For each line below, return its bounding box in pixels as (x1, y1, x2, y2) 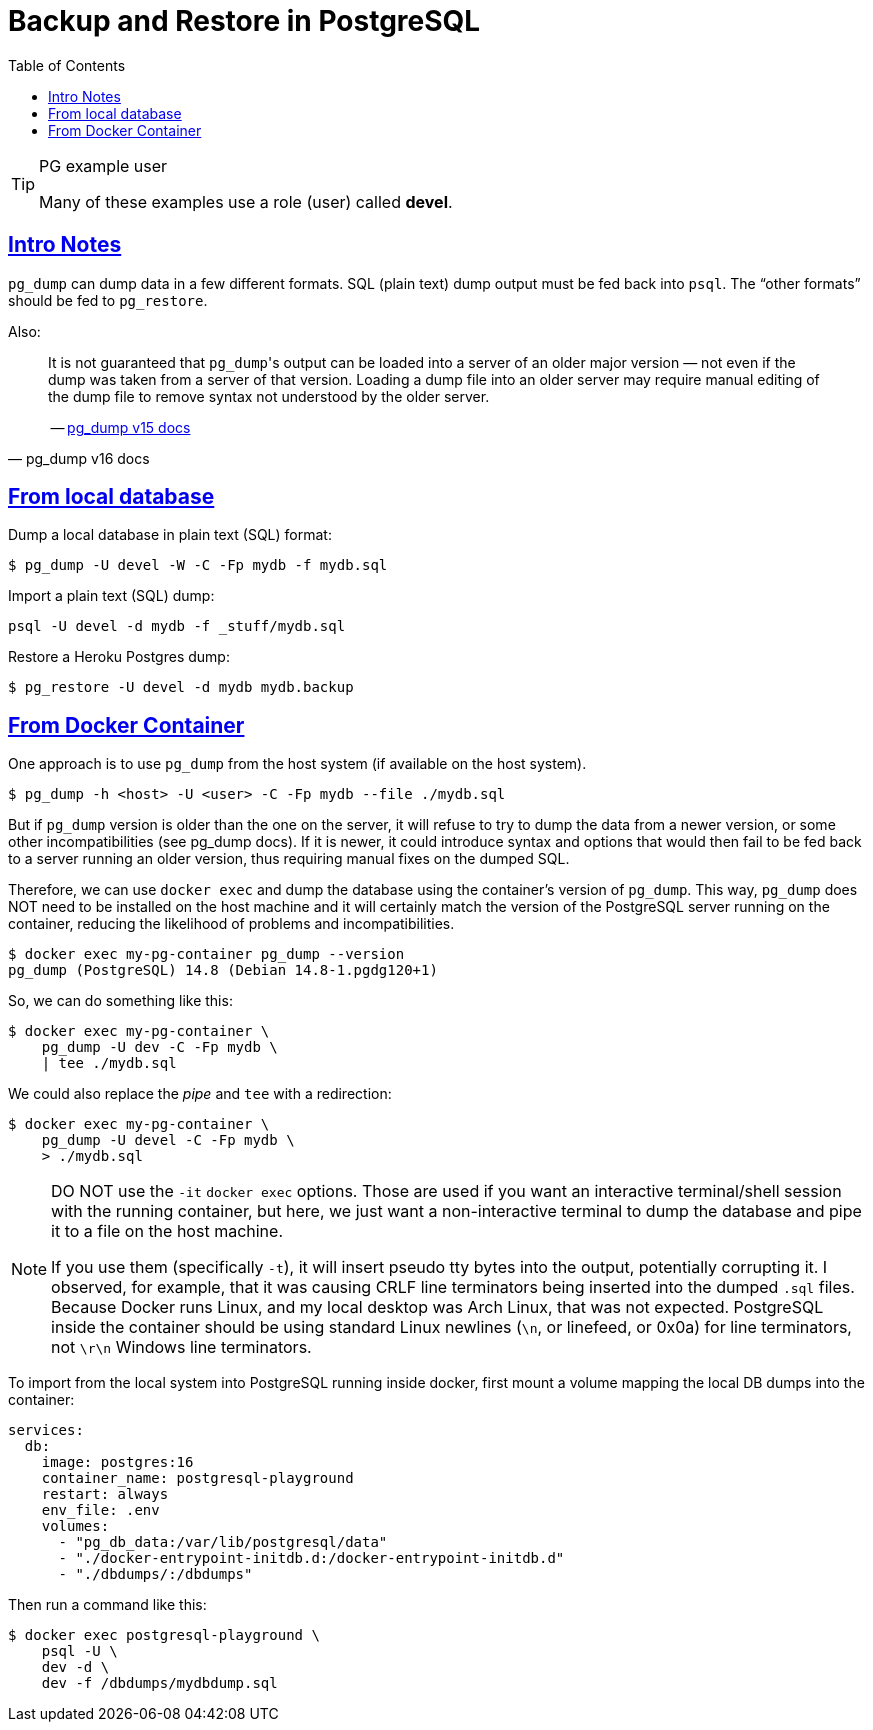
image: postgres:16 (41, 1454, 194, 1471)
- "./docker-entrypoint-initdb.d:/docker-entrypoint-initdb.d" (58, 1550, 565, 1567)
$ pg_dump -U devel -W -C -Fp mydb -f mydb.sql (8, 557, 388, 574)
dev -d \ (41, 1659, 110, 1676)
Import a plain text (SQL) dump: (8, 587, 215, 605)
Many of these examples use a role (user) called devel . (39, 191, 453, 212)
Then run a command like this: (8, 1596, 207, 1614)
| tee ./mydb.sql (41, 1055, 177, 1072)
